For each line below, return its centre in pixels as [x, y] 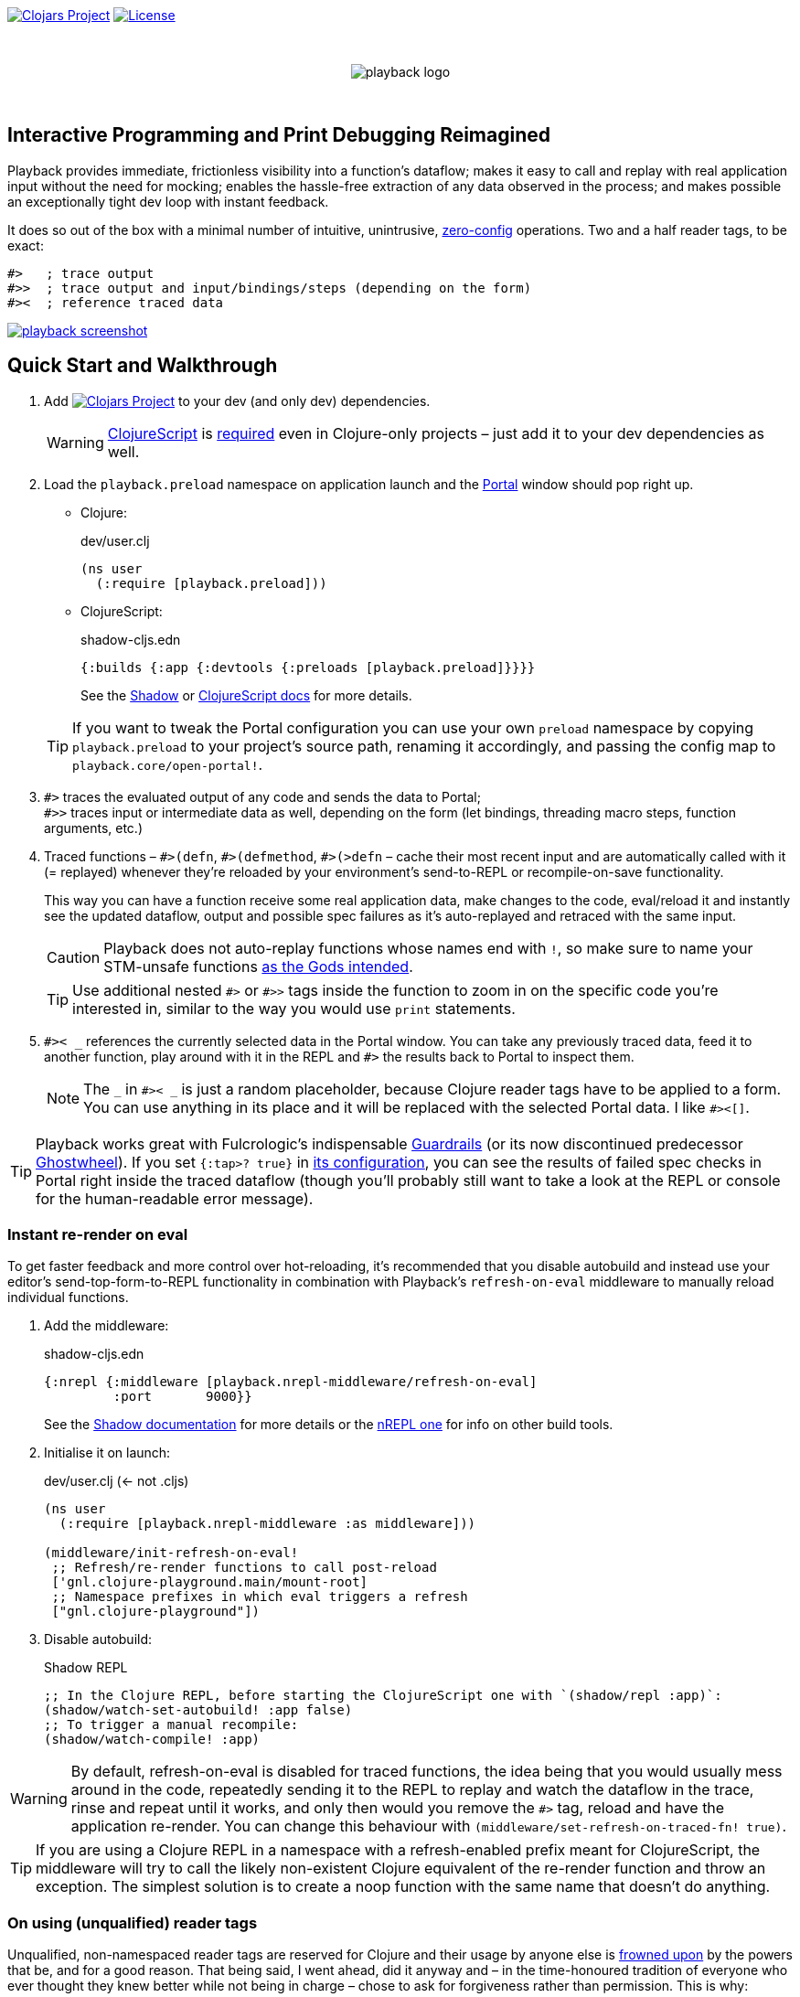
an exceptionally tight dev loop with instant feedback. [168, 201]
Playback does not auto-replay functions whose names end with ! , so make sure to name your [428, 948]
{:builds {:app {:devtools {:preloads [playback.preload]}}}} [308, 667]
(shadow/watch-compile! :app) [152, 1740]
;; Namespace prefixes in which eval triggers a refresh [260, 1597]
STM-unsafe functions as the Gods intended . [258, 966]
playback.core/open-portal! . [168, 764]
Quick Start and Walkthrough [143, 366]
